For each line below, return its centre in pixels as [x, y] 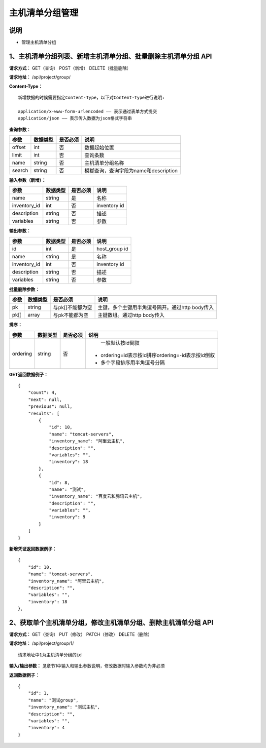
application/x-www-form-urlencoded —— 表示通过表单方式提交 [87, 111]
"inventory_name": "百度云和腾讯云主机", [96, 496]
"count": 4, [42, 393]
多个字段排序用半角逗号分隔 [133, 362]
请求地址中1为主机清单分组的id [50, 655]
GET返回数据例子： [29, 374]
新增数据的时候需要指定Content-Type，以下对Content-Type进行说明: [91, 98]
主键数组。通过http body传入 [131, 315]
